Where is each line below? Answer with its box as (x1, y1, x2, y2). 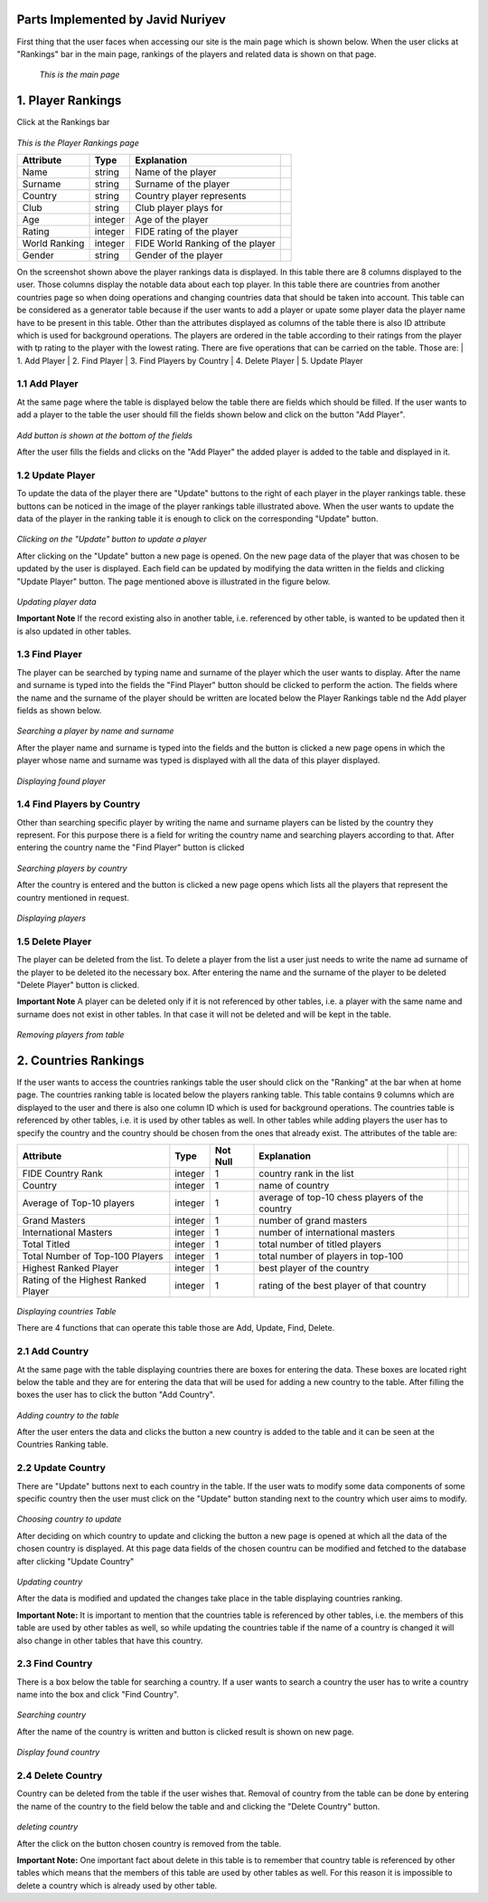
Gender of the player (135, 249, 223, 262)
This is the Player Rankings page (16, 137, 139, 148)
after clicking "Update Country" (16, 1555, 135, 1566)
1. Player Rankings (16, 93, 122, 109)
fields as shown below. (16, 705, 102, 715)
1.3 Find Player (16, 648, 83, 661)
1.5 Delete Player (16, 935, 92, 948)
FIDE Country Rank (22, 1168, 103, 1180)
